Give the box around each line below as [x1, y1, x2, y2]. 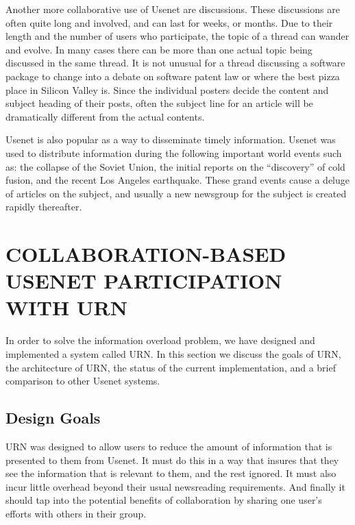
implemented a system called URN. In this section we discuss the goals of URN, [5, 347, 341, 361]
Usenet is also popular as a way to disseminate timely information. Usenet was [5, 132, 336, 147]
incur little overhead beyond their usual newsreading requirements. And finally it [5, 479, 345, 493]
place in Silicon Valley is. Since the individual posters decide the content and [5, 82, 329, 97]
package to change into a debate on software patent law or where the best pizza [5, 69, 340, 83]
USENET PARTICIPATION [5, 267, 282, 295]
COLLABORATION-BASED [5, 240, 286, 268]
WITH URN [5, 293, 127, 321]
